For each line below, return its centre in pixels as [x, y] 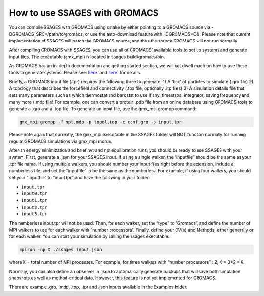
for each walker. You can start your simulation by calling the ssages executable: [89, 236]
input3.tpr [34, 214]
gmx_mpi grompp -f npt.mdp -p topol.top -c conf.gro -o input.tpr [100, 122]
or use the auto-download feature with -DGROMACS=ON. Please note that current [168, 34]
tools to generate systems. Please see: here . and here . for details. [75, 72]
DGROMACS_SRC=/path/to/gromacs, [46, 34]
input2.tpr [34, 207]
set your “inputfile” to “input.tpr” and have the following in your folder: [79, 178]
